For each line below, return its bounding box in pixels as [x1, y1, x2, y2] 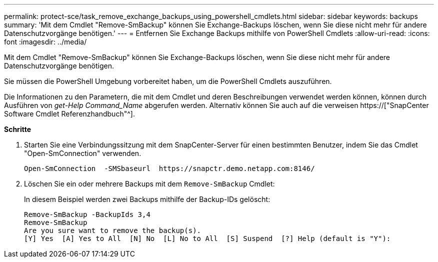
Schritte [4, 125, 31, 133]
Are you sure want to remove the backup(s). [24, 226, 201, 234]
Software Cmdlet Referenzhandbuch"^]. [4, 109, 135, 118]
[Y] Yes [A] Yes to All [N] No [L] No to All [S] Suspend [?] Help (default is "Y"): [24, 234, 391, 242]
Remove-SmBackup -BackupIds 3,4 [24, 210, 150, 218]
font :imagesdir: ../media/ [4, 37, 87, 46]
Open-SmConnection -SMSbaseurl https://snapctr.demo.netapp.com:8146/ [24, 164, 315, 172]
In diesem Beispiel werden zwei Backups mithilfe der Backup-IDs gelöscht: [24, 195, 270, 203]
